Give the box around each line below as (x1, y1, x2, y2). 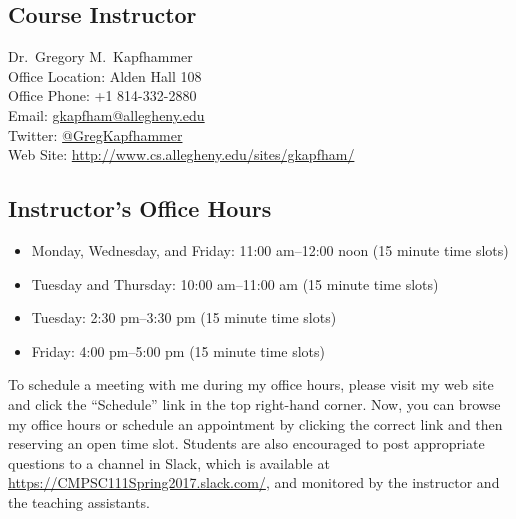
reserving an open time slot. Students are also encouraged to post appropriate (8, 433, 485, 454)
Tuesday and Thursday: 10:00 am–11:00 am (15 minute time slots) (31, 273, 439, 294)
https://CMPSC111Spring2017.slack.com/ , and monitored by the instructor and (8, 472, 500, 493)
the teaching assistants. (8, 491, 150, 512)
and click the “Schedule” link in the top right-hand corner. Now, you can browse (8, 393, 501, 414)
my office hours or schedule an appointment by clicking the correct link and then (8, 413, 503, 434)
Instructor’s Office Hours (8, 193, 272, 224)
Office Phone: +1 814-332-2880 (8, 85, 197, 106)
